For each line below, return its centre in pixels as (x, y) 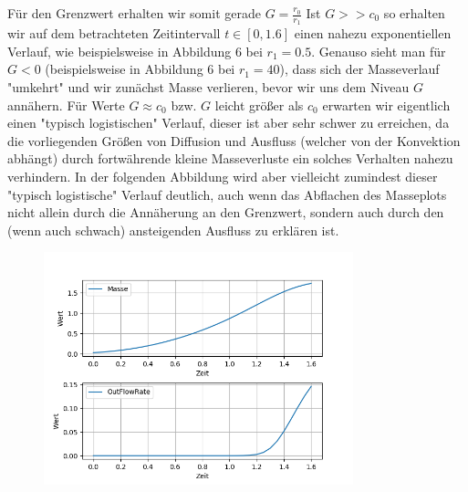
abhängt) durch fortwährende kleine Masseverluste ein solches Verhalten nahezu (230, 158)
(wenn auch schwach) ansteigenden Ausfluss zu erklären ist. (173, 230)
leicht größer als (259, 105)
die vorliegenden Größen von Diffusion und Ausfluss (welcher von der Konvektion (234, 140)
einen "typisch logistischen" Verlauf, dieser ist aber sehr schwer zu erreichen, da (229, 123)
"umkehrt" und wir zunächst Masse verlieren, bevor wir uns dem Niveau (208, 87)
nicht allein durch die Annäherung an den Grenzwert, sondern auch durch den (226, 212)
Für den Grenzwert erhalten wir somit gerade (134, 13)
